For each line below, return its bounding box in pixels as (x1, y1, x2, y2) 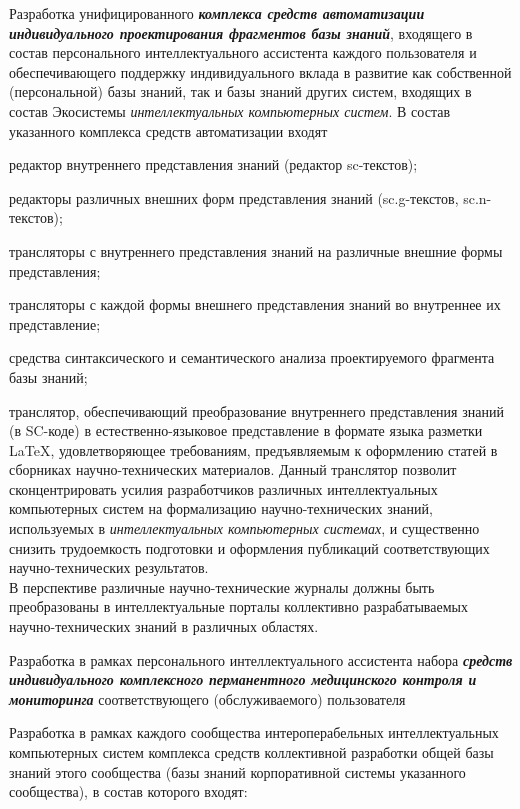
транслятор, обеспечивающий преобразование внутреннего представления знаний (9, 400, 504, 421)
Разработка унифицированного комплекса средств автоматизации (9, 3, 425, 23)
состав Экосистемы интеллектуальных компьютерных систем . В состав (9, 100, 451, 121)
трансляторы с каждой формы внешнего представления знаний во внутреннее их (9, 294, 501, 315)
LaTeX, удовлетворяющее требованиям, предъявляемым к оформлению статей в (9, 439, 498, 460)
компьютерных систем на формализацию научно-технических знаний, (9, 498, 433, 519)
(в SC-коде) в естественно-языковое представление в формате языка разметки (9, 420, 483, 441)
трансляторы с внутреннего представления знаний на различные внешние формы (9, 240, 503, 261)
